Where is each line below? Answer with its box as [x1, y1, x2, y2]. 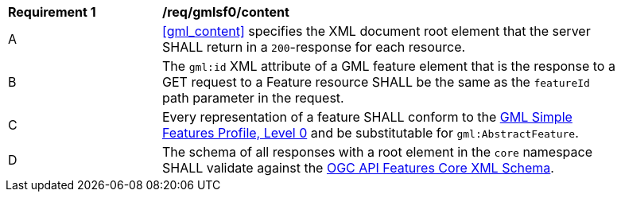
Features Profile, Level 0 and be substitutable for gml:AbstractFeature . [162, 125, 579, 141]
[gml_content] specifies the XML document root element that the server [162, 23, 591, 39]
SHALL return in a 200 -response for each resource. [162, 39, 466, 55]
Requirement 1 [8, 4, 96, 20]
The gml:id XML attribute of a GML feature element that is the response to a [162, 58, 615, 74]
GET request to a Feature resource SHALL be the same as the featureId [162, 74, 590, 90]
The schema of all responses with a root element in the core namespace [162, 144, 593, 160]
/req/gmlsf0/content [162, 4, 289, 20]
